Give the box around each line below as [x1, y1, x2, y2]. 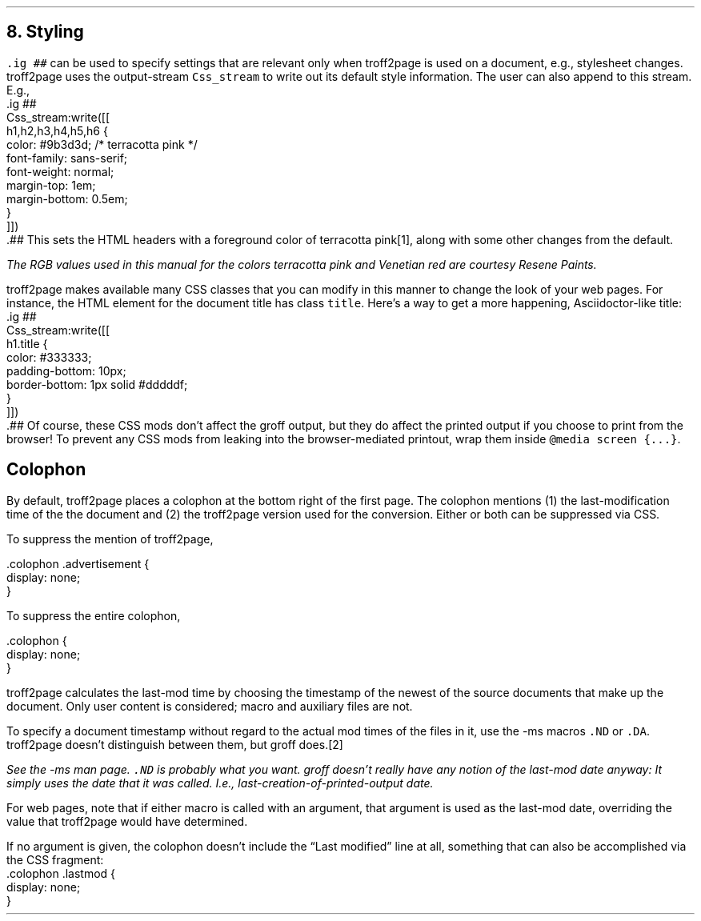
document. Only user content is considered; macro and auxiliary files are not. [6, 699, 413, 713]
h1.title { [6, 336, 48, 350]
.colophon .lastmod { [6, 866, 116, 880]
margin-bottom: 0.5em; [6, 191, 128, 206]
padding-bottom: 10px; [6, 363, 126, 378]
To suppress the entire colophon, [6, 608, 181, 623]
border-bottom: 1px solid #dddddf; [6, 377, 188, 391]
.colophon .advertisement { [6, 556, 150, 571]
